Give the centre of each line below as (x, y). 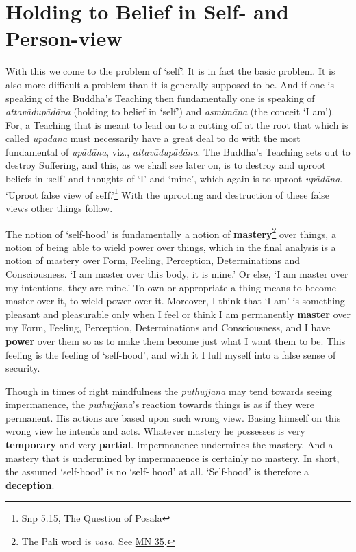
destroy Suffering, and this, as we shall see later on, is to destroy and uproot (166, 165)
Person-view (64, 38)
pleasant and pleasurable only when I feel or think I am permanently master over (178, 314)
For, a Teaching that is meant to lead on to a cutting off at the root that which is (177, 124)
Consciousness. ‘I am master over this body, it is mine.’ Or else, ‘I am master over (177, 273)
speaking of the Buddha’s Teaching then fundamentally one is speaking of (160, 98)
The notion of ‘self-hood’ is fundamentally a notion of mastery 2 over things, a (171, 232)
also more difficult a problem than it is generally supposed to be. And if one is (170, 84)
